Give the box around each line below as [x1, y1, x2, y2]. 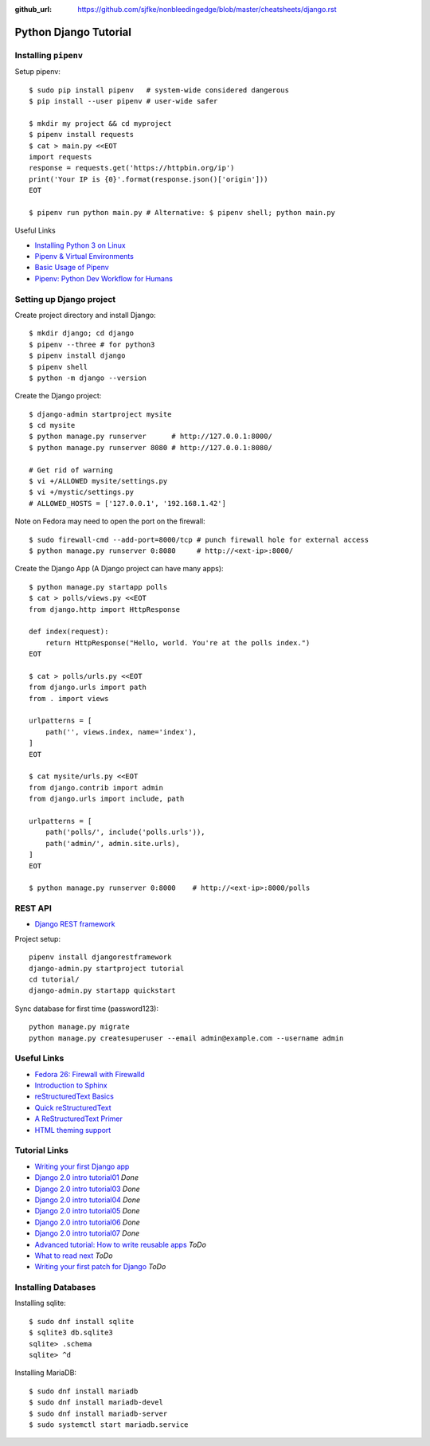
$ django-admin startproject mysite [29, 410, 172, 418]
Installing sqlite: [14, 1299, 67, 1308]
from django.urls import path [29, 683, 147, 692]
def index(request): [29, 627, 109, 637]
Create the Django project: [14, 391, 102, 401]
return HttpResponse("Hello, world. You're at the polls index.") [45, 638, 311, 647]
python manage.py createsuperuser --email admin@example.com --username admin [29, 1033, 344, 1043]
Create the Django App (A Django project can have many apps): [14, 564, 224, 574]
